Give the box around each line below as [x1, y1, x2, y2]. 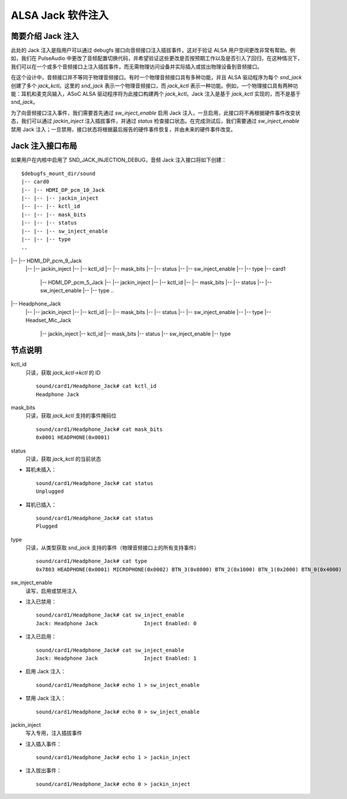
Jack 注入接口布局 [11, 141, 77, 151]
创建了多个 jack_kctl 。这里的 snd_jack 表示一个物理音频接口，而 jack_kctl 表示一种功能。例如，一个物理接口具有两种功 [11, 82, 298, 89]
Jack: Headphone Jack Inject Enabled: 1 [36, 655, 197, 662]
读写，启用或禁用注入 [25, 587, 77, 594]
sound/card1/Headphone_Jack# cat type [36, 558, 148, 565]
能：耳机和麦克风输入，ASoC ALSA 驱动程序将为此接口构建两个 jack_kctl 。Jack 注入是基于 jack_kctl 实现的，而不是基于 [11, 90, 301, 97]
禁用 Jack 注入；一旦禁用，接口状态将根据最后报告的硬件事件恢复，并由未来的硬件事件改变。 [11, 126, 236, 133]
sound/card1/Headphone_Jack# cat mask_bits [36, 426, 163, 433]
